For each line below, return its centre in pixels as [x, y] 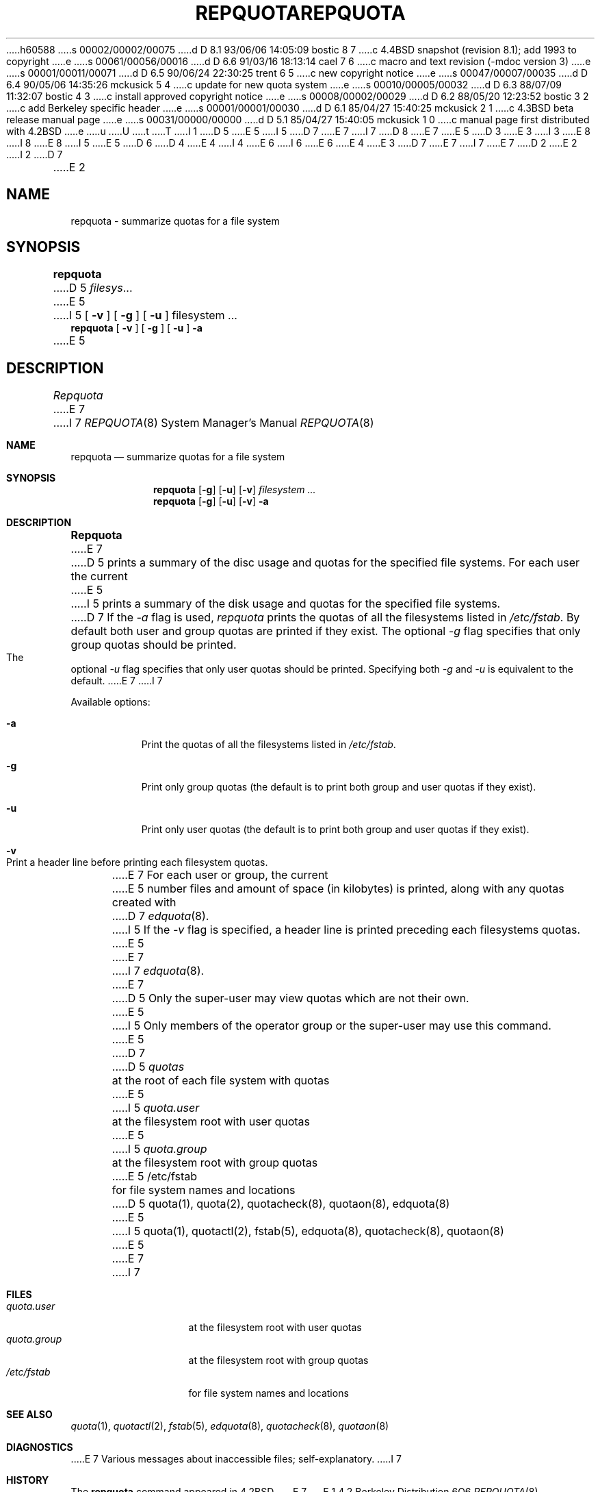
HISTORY [28, 1480]
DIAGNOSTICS [40, 1447]
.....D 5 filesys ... [93, 288]
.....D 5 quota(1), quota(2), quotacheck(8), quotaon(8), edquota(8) [281, 1204]
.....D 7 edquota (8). [160, 916]
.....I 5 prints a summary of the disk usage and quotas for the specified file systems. [286, 604]
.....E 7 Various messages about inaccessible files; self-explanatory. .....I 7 [236, 1459]
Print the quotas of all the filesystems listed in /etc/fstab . [269, 745]
